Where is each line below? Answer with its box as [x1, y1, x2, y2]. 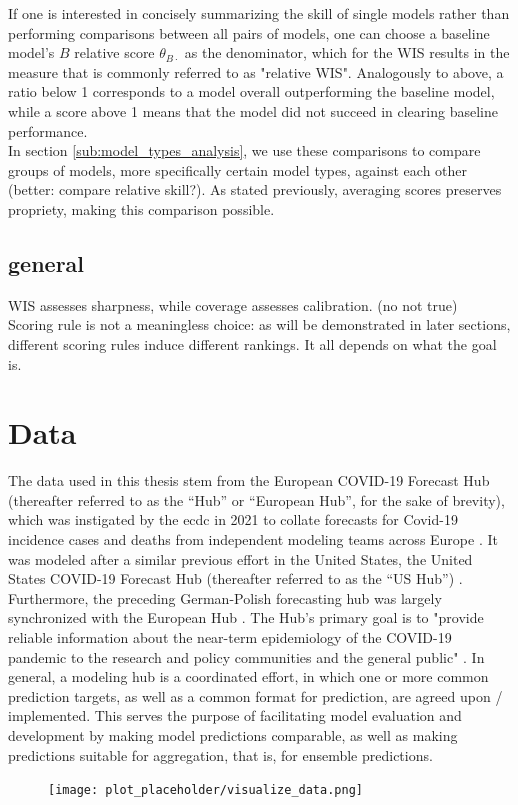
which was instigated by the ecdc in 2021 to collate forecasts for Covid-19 [8, 509, 458, 530]
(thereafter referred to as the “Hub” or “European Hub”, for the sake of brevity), [8, 489, 505, 510]
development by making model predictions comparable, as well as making [8, 724, 458, 745]
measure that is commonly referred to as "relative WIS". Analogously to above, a [8, 61, 504, 82]
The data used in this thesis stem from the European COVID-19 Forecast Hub [8, 470, 490, 491]
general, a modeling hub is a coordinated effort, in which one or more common [8, 666, 489, 687]
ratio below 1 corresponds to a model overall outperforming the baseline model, [8, 81, 495, 102]
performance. [8, 120, 88, 141]
